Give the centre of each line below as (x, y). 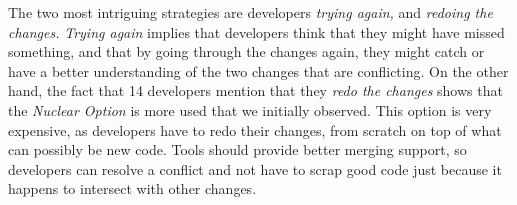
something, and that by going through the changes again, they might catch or (246, 51)
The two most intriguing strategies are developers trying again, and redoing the (250, 12)
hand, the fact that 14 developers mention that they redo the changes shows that (255, 90)
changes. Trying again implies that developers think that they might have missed (256, 31)
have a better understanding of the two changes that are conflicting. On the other (258, 70)
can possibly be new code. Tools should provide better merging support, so (237, 149)
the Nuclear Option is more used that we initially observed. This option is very (250, 109)
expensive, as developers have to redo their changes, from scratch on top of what (255, 129)
